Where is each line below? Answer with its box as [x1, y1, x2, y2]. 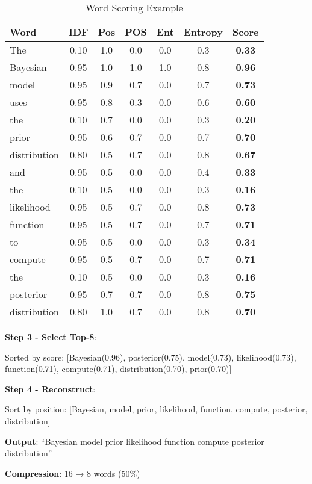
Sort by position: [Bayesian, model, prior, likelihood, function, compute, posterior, [5, 403, 308, 415]
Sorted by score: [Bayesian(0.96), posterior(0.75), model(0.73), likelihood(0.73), [5, 350, 296, 363]
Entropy [183, 25, 223, 39]
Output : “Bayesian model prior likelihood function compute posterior [5, 435, 264, 447]
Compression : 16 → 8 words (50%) [5, 467, 140, 479]
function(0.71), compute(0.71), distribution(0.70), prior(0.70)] [5, 362, 232, 375]
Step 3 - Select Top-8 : [5, 330, 97, 343]
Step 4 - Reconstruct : [5, 382, 96, 395]
